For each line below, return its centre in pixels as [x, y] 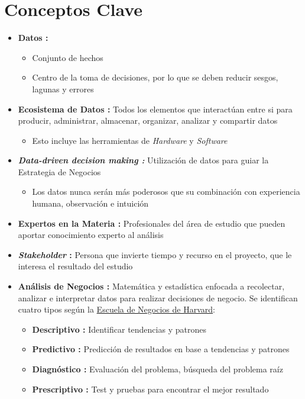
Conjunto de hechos [68, 57]
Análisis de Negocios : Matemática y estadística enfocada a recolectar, [151, 286]
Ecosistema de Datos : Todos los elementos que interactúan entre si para [155, 109]
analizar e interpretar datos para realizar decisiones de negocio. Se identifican [158, 297]
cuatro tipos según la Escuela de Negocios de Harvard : [116, 309]
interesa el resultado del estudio [75, 266]
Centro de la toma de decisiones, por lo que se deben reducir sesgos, [155, 77]
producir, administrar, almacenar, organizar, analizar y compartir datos [148, 120]
